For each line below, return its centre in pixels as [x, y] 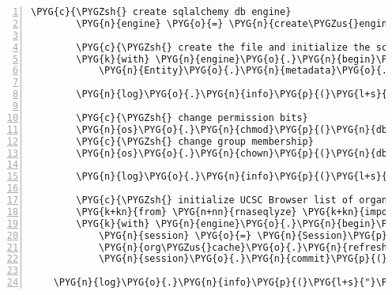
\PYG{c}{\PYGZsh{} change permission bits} [192, 117]
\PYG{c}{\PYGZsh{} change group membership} [195, 141]
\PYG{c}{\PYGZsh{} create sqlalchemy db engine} [161, 12]
